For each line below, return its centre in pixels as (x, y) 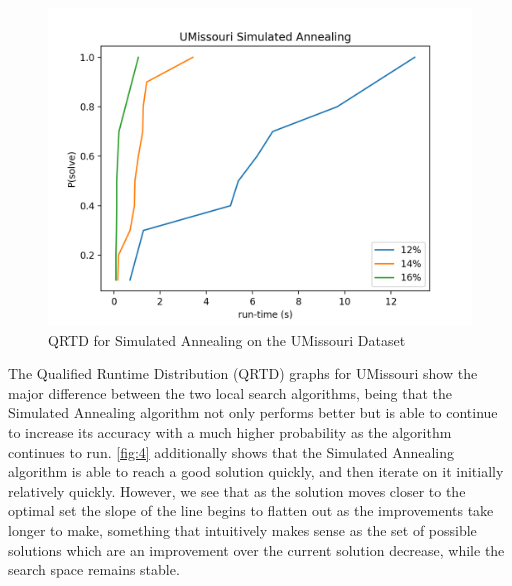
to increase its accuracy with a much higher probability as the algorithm (230, 431)
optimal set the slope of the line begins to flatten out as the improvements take (251, 510)
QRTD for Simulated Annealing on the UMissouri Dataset (227, 339)
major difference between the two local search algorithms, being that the (230, 392)
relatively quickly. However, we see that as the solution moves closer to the (237, 490)
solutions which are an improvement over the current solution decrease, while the (256, 549)
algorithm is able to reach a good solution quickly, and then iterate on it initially (256, 471)
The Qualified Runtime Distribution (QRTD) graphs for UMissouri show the (243, 373)
